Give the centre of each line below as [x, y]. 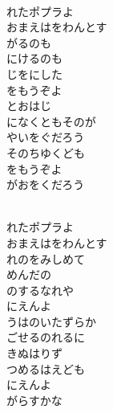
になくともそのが [51, 121]
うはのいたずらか [51, 321]
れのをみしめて [46, 258]
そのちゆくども [46, 152]
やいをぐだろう [46, 137]
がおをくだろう [46, 184]
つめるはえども [46, 368]
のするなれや [40, 290]
